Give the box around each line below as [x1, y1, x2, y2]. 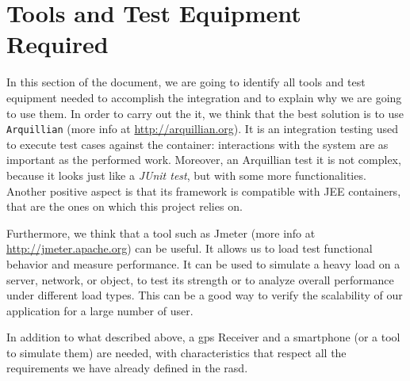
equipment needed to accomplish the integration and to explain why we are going [6, 89, 402, 105]
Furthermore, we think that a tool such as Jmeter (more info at [6, 224, 316, 241]
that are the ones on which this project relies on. [6, 198, 243, 215]
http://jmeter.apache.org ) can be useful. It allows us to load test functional [6, 240, 373, 257]
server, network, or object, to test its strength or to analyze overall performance [6, 271, 394, 288]
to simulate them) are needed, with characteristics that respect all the [6, 344, 347, 360]
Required [6, 28, 109, 60]
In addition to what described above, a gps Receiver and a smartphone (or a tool [6, 329, 400, 345]
